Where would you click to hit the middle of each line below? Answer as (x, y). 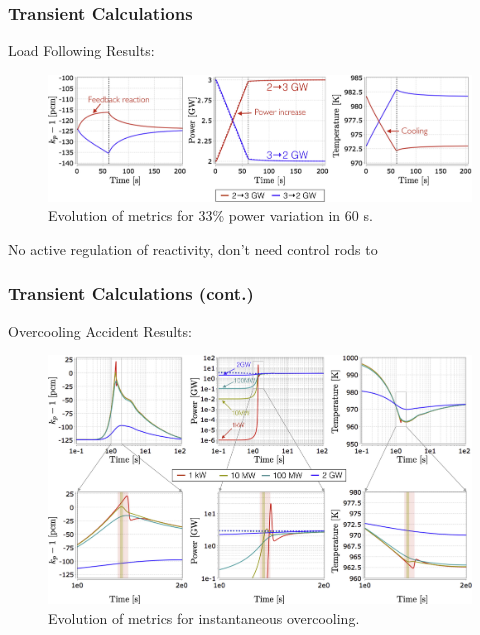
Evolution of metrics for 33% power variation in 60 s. (210, 215)
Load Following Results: (81, 50)
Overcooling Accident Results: (100, 330)
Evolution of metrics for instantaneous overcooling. (204, 617)
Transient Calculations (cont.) (131, 293)
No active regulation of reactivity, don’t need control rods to (193, 248)
